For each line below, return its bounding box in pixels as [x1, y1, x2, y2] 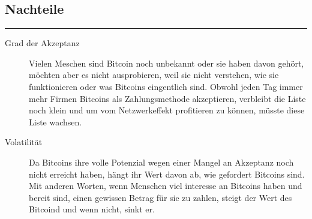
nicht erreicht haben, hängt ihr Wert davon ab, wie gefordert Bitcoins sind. [29, 167, 305, 180]
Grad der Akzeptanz [5, 37, 80, 49]
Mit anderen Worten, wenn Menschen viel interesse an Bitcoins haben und [29, 179, 302, 192]
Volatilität [5, 136, 43, 148]
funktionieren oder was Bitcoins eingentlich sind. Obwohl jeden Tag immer [29, 80, 303, 92]
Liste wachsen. [29, 115, 82, 128]
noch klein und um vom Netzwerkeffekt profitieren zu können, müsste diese [29, 104, 305, 116]
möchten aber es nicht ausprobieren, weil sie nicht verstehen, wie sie [29, 68, 279, 81]
